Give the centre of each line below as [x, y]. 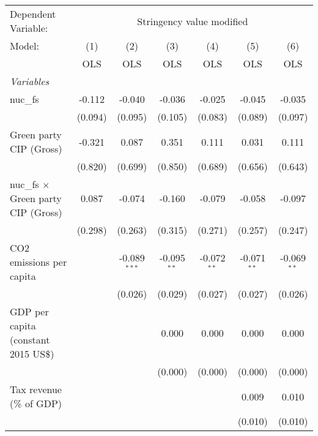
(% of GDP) [36, 403]
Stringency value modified [193, 21]
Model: [25, 46]
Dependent [33, 14]
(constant [30, 340]
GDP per [29, 311]
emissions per [39, 262]
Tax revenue [36, 389]
